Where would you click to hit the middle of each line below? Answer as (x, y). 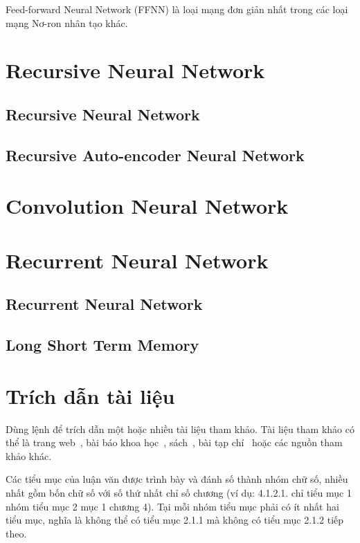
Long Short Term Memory (102, 345)
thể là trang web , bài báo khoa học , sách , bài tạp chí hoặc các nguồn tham (174, 442)
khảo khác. (29, 455)
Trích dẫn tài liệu (90, 395)
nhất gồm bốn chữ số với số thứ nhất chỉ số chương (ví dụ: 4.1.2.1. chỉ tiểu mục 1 (179, 492)
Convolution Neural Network (147, 206)
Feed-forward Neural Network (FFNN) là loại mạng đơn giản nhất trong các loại (177, 9)
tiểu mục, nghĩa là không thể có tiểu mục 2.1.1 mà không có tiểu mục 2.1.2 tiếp (175, 520)
